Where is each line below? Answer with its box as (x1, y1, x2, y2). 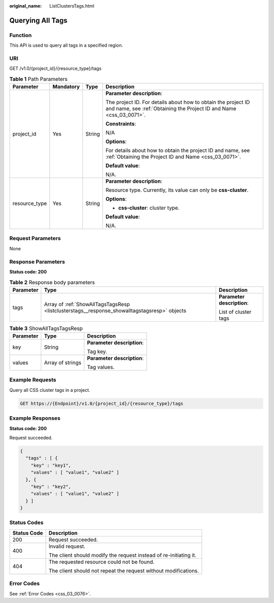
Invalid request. (48, 543, 86, 550)
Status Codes (9, 519, 44, 526)
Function (9, 31, 32, 39)
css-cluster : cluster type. (118, 205, 180, 212)
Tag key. (87, 348, 108, 355)
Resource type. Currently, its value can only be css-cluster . (106, 187, 249, 194)
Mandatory (52, 83, 80, 90)
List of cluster (219, 308, 252, 315)
